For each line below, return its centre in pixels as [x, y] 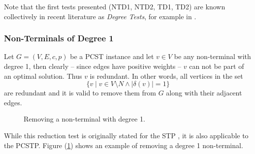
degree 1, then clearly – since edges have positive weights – [93, 66]
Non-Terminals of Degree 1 [59, 38]
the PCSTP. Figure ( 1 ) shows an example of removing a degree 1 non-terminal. [124, 145]
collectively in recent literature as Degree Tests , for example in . [100, 16]
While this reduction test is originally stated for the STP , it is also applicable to [126, 135]
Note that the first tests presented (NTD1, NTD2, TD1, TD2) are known [115, 6]
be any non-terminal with [212, 56]
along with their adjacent [204, 93]
